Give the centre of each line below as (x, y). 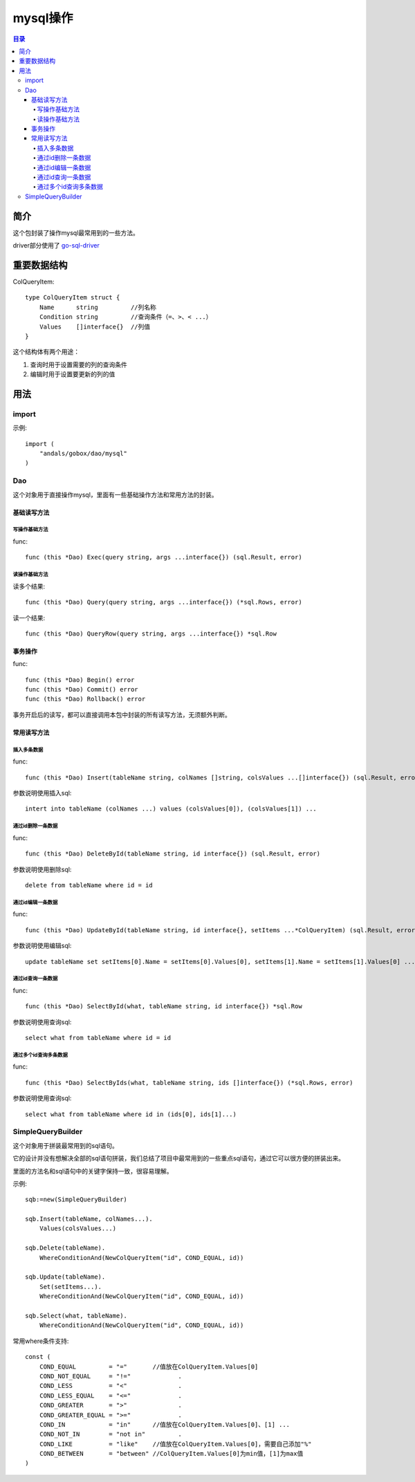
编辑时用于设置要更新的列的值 (73, 374)
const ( (38, 1357)
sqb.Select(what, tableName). (76, 1315)
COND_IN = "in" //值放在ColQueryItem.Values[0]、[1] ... (165, 1424)
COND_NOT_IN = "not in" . (111, 1434)
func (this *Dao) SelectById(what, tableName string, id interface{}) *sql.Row (164, 1007)
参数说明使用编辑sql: (42, 946)
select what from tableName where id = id (98, 1038)
